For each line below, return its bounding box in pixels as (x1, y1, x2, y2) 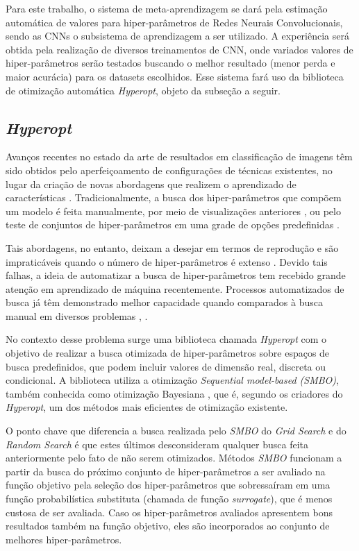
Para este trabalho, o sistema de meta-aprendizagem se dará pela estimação (6, 1, 328, 15)
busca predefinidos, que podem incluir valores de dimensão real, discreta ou (6, 359, 326, 373)
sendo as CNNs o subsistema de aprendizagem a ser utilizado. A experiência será (6, 28, 349, 43)
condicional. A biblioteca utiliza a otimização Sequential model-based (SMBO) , (6, 373, 339, 387)
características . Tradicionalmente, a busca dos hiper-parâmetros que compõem (6, 190, 342, 205)
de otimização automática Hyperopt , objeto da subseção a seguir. (6, 83, 281, 97)
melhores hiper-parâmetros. (6, 532, 122, 546)
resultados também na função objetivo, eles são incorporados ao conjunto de (6, 518, 330, 533)
